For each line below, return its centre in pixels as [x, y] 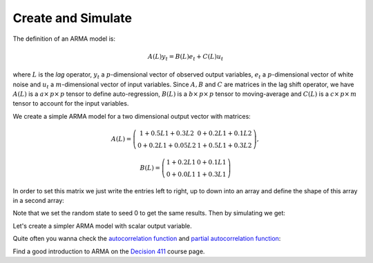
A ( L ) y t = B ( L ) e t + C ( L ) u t [185, 57]
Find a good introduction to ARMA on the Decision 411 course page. [109, 251]
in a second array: [39, 201]
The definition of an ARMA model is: [64, 39]
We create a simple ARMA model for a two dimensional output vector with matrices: [132, 116]
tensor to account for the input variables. [71, 104]
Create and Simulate [73, 18]
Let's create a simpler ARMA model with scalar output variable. [103, 226]
